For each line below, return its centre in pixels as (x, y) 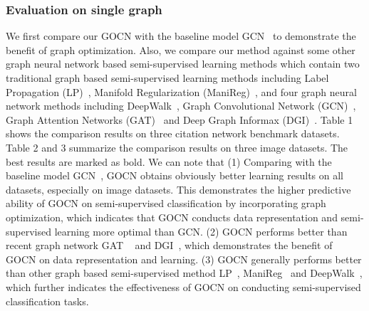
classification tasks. (47, 301)
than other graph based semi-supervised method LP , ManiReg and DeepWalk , (184, 273)
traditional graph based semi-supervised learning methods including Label (167, 78)
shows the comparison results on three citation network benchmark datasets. (173, 133)
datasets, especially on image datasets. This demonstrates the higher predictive (178, 189)
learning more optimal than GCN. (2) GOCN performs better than (201, 231)
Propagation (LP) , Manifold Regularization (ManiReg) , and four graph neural (181, 91)
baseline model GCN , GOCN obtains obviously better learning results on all (175, 175)
